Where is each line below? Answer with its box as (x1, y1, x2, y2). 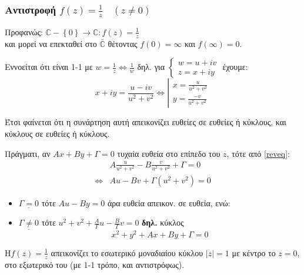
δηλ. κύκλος (142, 216, 184, 229)
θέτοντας (108, 37, 138, 49)
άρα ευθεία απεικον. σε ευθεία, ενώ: (108, 196, 230, 209)
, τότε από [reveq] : (226, 147, 290, 159)
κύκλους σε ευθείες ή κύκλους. (5, 127, 110, 139)
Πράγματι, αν (5, 147, 51, 159)
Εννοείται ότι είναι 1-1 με (5, 61, 93, 73)
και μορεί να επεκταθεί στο (5, 37, 97, 49)
